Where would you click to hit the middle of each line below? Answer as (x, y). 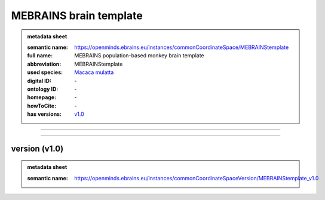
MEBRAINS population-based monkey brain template (139, 56)
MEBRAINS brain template (77, 16)
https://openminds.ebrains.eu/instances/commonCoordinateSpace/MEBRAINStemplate (182, 47)
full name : (40, 56)
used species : (45, 72)
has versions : (45, 114)
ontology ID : (43, 89)
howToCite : (42, 106)
